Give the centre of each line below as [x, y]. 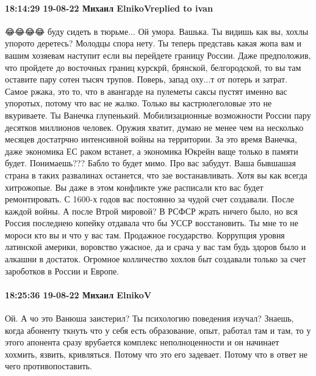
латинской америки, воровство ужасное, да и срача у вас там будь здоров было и [156, 247]
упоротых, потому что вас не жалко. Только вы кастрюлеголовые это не [138, 103]
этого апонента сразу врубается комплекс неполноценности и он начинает [142, 342]
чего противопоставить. [48, 366]
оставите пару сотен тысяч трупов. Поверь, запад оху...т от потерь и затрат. [146, 79]
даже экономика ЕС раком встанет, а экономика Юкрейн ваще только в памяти [152, 151]
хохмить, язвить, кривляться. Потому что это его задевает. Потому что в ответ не [156, 354]
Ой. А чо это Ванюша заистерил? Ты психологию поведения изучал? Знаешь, [149, 318]
